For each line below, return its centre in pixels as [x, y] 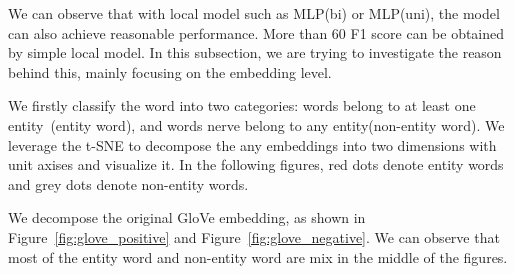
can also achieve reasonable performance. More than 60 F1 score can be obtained [256, 32]
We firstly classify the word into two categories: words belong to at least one [242, 105]
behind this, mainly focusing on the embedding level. [170, 71]
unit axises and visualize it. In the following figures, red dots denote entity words [256, 164]
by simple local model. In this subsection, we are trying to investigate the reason [255, 52]
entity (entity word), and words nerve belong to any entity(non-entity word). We [256, 124]
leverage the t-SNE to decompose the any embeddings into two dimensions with [252, 144]
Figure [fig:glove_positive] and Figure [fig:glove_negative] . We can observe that [254, 236]
